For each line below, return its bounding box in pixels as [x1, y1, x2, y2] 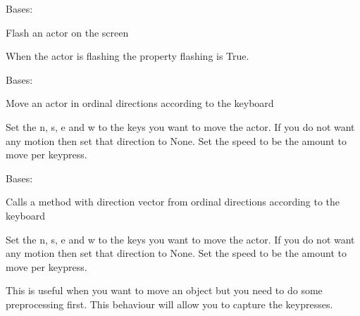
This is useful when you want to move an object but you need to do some [6, 283, 323, 298]
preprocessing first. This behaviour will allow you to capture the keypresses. [6, 296, 333, 311]
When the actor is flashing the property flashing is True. [6, 49, 249, 63]
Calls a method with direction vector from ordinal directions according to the [6, 194, 340, 209]
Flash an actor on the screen [6, 25, 129, 39]
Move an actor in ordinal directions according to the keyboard [6, 96, 274, 110]
